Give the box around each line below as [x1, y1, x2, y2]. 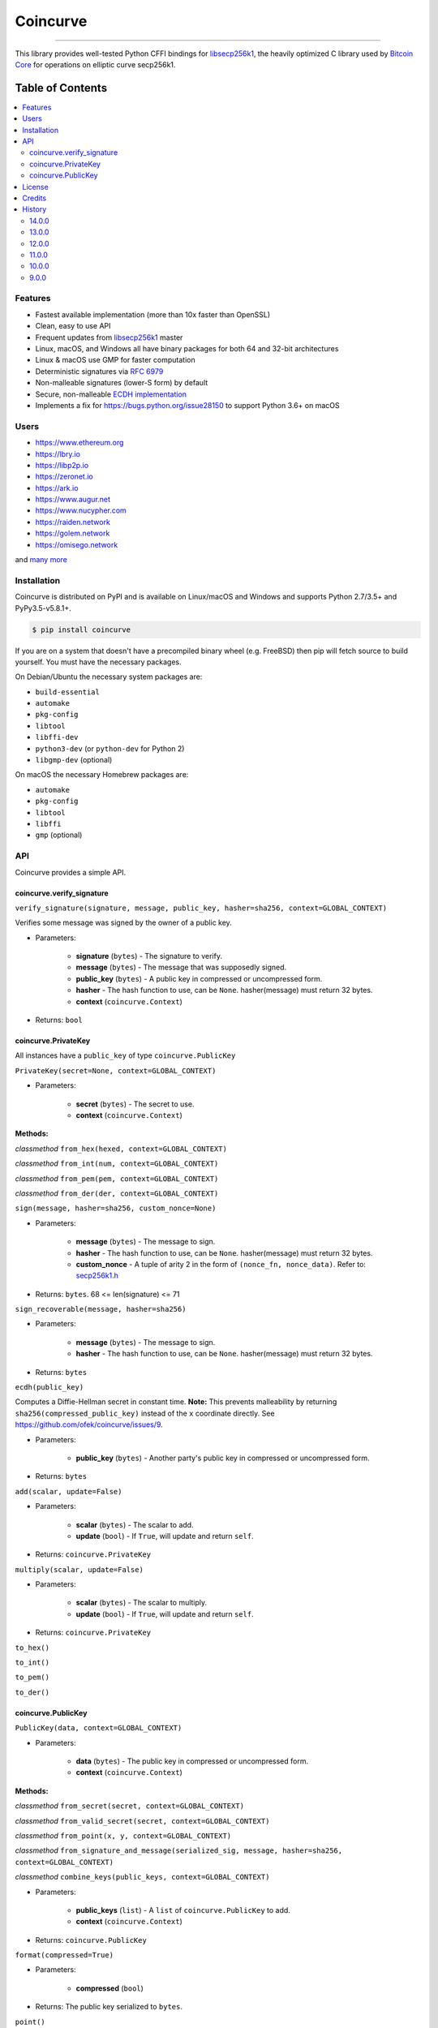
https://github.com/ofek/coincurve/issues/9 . [15, 1420, 164, 1429]
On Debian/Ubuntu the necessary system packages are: [15, 672, 203, 681]
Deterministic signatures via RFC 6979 [35, 366, 164, 376]
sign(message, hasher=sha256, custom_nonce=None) [15, 1204, 217, 1213]
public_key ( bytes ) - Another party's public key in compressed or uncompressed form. [75, 1453, 370, 1463]
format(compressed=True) [15, 1951, 114, 1960]
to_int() [15, 1658, 50, 1667]
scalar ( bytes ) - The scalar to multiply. [75, 1598, 208, 1608]
